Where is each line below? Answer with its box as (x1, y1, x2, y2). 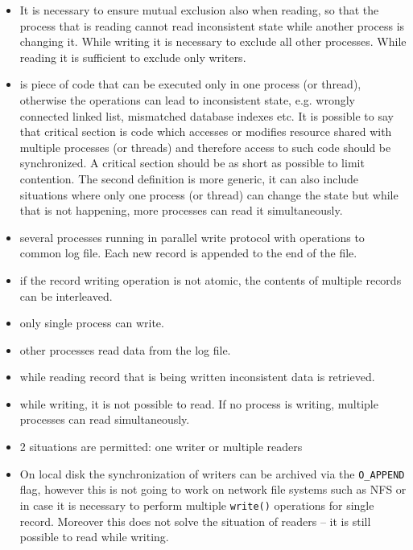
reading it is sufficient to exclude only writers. (19, 48, 246, 65)
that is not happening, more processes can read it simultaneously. (19, 202, 343, 219)
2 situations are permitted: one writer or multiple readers (19, 438, 303, 455)
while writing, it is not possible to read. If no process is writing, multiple (19, 395, 378, 412)
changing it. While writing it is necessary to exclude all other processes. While (19, 33, 407, 50)
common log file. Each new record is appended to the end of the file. (19, 244, 357, 261)
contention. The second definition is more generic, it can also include (19, 170, 359, 187)
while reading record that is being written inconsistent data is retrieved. (19, 368, 375, 385)
